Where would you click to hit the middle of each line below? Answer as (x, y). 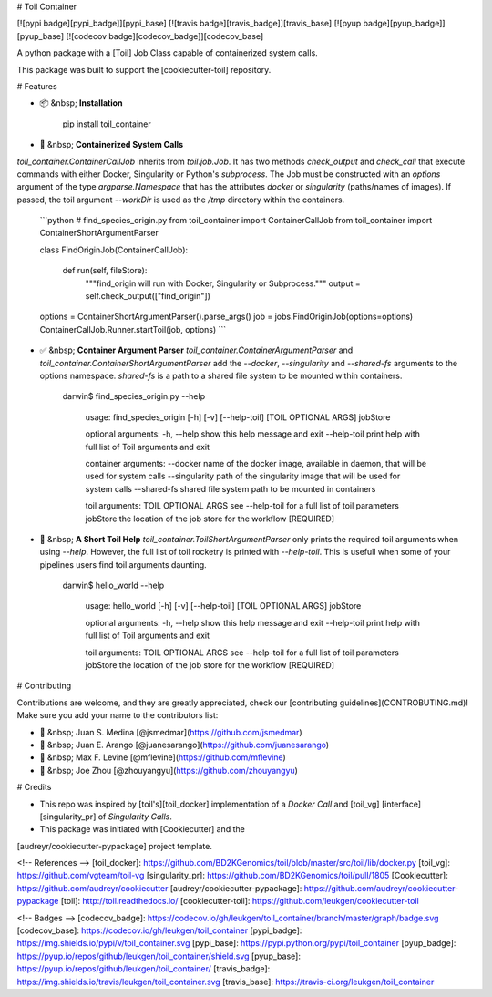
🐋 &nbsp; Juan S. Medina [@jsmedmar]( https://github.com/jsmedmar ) (171, 732)
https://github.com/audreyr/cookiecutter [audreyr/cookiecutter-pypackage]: (159, 888)
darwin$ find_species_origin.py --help (133, 396)
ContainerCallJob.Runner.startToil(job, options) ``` (133, 329)
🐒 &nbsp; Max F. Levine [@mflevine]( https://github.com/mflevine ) (163, 757)
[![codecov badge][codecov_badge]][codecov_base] (164, 36)
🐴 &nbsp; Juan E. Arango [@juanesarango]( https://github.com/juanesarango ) (184, 745)
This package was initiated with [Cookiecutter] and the (142, 829)
